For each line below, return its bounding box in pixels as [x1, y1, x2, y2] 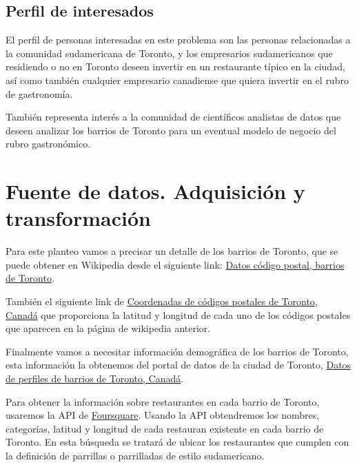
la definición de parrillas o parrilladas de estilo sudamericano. [6, 448, 265, 462]
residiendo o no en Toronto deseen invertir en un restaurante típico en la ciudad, [6, 59, 345, 74]
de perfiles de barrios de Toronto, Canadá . [6, 371, 184, 386]
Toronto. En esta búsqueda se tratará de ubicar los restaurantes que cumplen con [6, 435, 349, 449]
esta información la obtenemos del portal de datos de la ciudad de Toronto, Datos [6, 357, 351, 372]
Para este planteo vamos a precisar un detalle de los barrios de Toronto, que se [6, 244, 338, 258]
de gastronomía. [6, 86, 73, 101]
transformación [6, 204, 151, 232]
